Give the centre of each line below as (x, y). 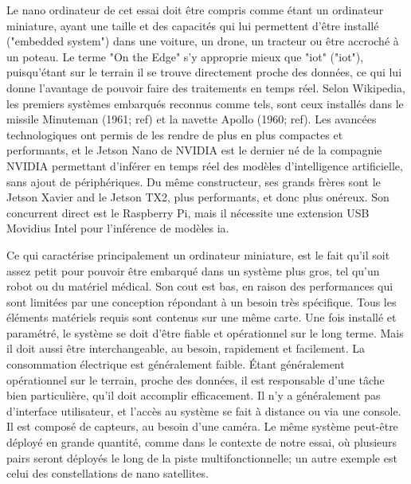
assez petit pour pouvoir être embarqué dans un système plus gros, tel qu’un (193, 270)
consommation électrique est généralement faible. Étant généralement (176, 364)
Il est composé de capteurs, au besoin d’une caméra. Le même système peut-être (202, 426)
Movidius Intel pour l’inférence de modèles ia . (118, 228)
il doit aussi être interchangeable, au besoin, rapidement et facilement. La (186, 348)
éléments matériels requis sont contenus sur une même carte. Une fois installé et (202, 317)
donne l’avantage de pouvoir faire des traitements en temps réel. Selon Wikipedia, (206, 87)
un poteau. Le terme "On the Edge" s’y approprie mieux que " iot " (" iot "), (185, 56)
